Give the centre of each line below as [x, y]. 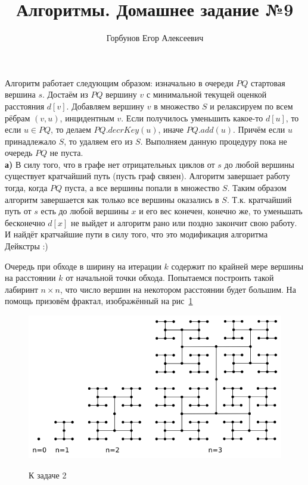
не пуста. [66, 153]
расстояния [25, 106]
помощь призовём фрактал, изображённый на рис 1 [99, 301]
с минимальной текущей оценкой [206, 94]
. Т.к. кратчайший [259, 199]
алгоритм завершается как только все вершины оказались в [112, 199]
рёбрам [18, 118]
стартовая [268, 82]
